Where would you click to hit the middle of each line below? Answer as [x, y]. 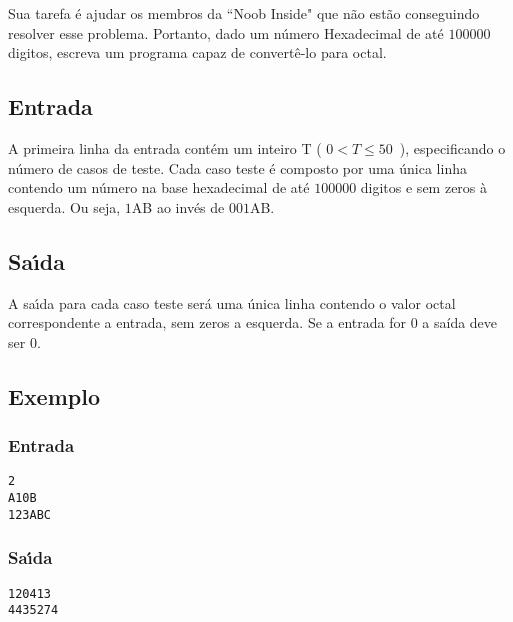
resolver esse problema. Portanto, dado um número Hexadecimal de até [226, 32]
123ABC [29, 514]
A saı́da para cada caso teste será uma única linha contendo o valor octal [232, 302]
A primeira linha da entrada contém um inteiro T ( [165, 147]
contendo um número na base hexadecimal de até [159, 187]
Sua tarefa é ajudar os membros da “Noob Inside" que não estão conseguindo [244, 13]
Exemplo [54, 395]
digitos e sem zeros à [424, 187]
